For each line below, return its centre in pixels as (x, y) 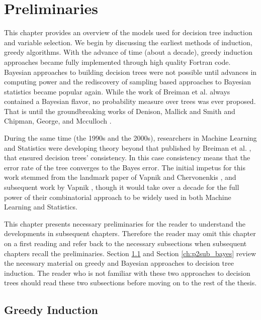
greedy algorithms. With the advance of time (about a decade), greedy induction (128, 52)
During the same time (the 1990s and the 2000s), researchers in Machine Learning (130, 138)
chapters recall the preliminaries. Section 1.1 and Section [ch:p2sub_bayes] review (130, 253)
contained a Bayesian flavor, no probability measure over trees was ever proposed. (130, 101)
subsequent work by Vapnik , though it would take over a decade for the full (122, 187)
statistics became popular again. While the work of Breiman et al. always (117, 91)
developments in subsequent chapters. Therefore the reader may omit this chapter (130, 233)
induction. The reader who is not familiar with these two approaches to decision (127, 273)
